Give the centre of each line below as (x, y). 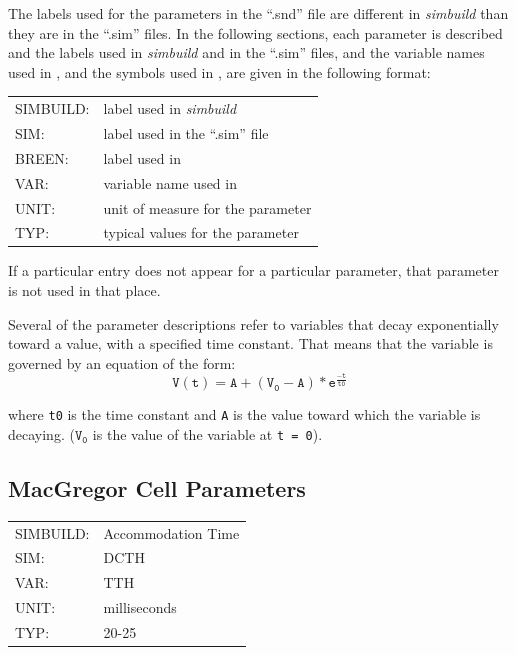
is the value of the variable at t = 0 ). (207, 434)
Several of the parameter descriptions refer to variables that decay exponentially (253, 323)
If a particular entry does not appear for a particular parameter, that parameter (253, 270)
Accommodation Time (171, 532)
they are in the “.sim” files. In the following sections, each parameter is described (255, 32)
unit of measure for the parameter (207, 207)
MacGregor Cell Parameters (157, 488)
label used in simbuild (170, 108)
